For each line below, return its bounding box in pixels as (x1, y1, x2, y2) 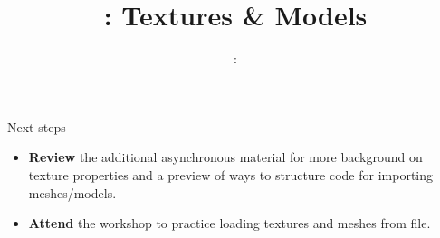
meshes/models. (28, 183, 117, 202)
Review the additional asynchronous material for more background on (28, 148, 423, 167)
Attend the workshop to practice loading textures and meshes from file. (28, 214, 431, 233)
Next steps (7, 117, 66, 136)
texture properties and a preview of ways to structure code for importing (28, 165, 434, 184)
